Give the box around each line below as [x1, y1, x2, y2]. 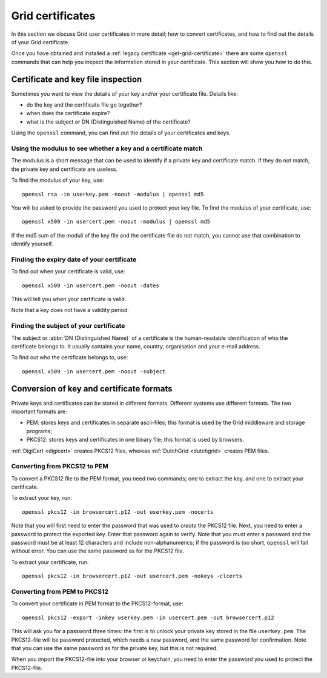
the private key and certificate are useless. [11, 165, 118, 173]
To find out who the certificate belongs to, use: [11, 354, 128, 361]
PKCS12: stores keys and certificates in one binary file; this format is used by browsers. [26, 436, 245, 444]
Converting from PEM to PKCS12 [11, 587, 108, 596]
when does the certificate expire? [26, 110, 110, 117]
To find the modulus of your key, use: [11, 176, 104, 184]
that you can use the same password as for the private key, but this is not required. [11, 644, 218, 651]
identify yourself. [11, 240, 54, 248]
